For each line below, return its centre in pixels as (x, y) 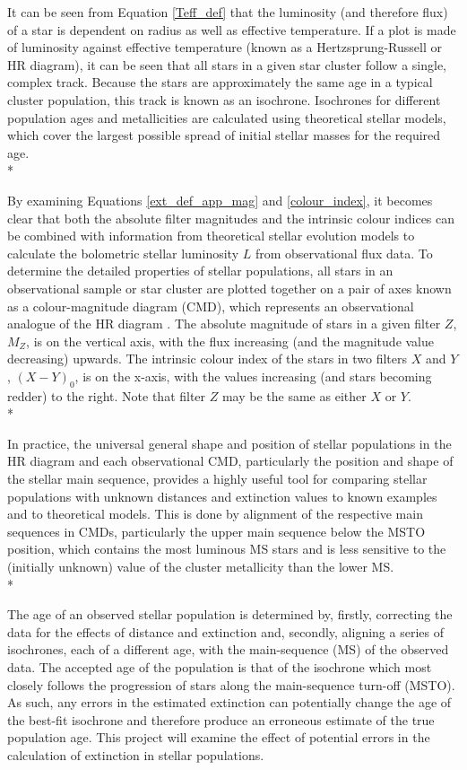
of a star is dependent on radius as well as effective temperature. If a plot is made (232, 29)
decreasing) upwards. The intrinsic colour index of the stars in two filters (207, 359)
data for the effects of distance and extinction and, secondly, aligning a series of (225, 631)
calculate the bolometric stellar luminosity (123, 253)
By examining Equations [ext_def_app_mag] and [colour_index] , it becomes (220, 200)
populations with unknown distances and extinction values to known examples (222, 496)
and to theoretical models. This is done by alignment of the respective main (215, 514)
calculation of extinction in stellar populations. (136, 754)
